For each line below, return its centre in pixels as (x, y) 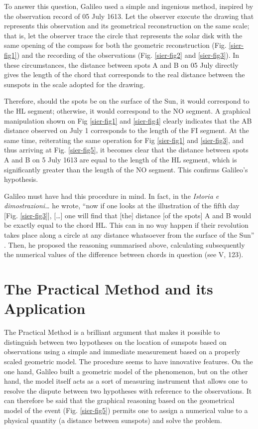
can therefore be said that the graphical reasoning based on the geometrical (119, 400)
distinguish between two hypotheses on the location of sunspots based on (115, 342)
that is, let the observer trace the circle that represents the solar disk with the (123, 35)
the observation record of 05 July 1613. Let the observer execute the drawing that (129, 16)
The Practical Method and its (109, 289)
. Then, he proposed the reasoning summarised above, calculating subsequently (125, 244)
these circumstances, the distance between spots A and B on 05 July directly (121, 65)
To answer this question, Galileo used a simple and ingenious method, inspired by (129, 6)
